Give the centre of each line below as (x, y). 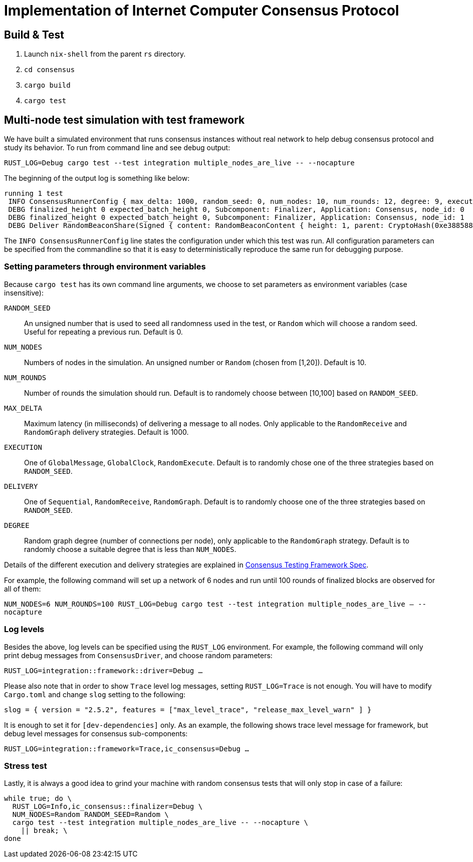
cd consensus (50, 70)
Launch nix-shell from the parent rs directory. (105, 54)
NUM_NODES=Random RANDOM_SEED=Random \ (90, 815)
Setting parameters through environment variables (105, 267)
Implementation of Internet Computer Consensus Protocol (202, 11)
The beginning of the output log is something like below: (97, 178)
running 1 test (34, 194)
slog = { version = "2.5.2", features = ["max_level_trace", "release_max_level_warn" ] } (188, 709)
